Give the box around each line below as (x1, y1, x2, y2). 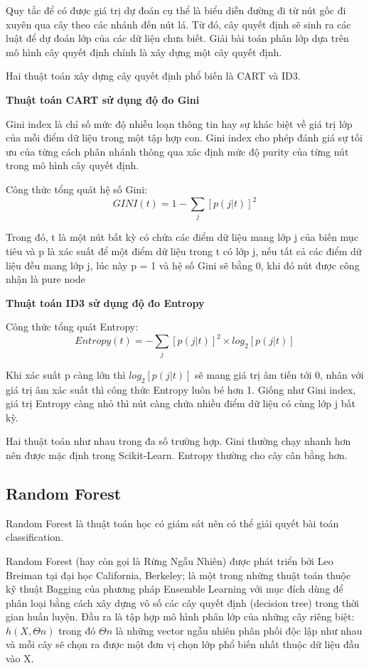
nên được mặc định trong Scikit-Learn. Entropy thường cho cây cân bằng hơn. (6, 447, 348, 462)
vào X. (6, 651, 34, 666)
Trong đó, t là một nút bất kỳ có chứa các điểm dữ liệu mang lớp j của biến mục (6, 230, 358, 244)
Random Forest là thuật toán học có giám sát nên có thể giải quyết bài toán (6, 515, 339, 530)
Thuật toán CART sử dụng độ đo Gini (6, 92, 200, 107)
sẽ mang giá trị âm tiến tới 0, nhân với (195, 367, 364, 382)
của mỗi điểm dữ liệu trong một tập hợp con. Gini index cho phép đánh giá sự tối (6, 130, 363, 145)
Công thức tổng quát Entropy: (6, 319, 139, 334)
